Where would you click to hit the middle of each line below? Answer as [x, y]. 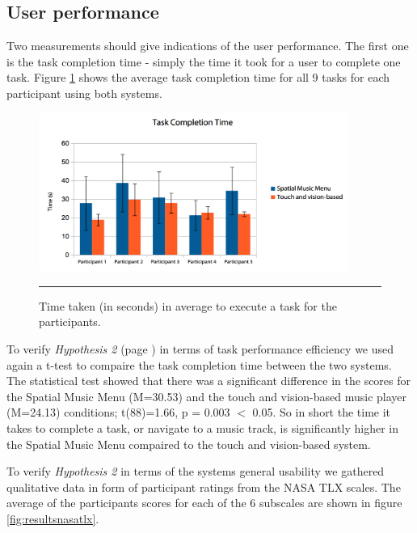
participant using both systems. [84, 93]
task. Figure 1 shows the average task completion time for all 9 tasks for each [198, 77]
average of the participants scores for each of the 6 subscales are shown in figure [204, 503]
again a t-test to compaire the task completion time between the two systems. [199, 364]
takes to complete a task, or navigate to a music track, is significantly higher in [203, 427]
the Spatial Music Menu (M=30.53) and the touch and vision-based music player [207, 396]
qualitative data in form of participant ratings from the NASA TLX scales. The [204, 486]
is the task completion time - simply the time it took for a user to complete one [204, 61]
